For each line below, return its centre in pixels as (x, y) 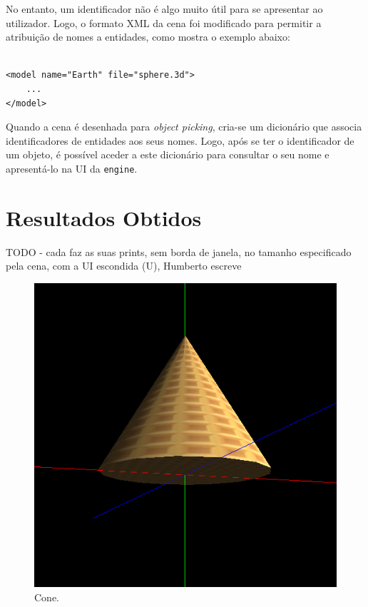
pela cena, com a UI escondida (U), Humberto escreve (124, 266)
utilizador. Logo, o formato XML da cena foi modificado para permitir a (164, 22)
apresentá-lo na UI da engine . (72, 168)
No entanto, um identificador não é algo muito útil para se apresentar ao (164, 9)
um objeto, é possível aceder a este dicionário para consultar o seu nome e (168, 154)
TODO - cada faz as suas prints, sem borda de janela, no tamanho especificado (179, 251)
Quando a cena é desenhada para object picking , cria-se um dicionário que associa (184, 127)
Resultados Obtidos (104, 217)
